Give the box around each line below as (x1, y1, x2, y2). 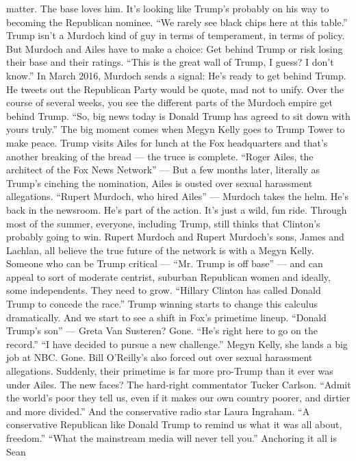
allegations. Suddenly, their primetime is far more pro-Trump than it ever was (6, 364, 333, 378)
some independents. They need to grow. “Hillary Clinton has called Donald (6, 283, 321, 297)
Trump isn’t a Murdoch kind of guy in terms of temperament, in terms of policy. (6, 28, 345, 42)
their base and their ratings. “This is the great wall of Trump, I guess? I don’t (6, 55, 334, 69)
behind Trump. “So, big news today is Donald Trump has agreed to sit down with (6, 108, 351, 123)
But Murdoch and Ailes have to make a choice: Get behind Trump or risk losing (6, 41, 343, 55)
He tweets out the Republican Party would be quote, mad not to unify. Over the (6, 82, 344, 96)
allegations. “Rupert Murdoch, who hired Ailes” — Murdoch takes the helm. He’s (6, 189, 348, 203)
